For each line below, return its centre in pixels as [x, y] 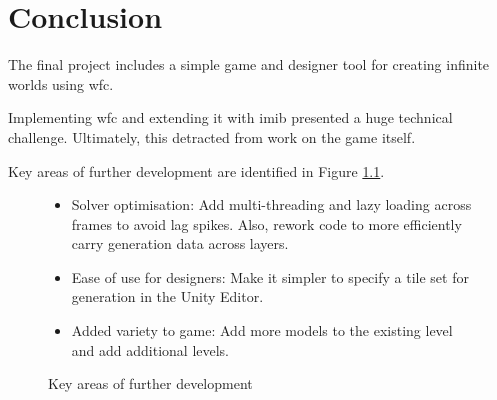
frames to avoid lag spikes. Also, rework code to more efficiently [266, 223]
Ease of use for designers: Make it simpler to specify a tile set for [270, 276]
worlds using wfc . [61, 83]
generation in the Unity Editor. [167, 296]
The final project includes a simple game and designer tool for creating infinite [249, 64]
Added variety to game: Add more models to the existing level [262, 330]
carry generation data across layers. [180, 243]
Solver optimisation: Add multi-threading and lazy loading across [271, 204]
